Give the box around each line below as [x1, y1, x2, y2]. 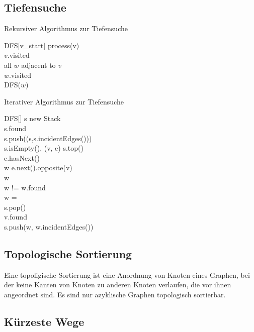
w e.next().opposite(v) [4, 162, 72, 173]
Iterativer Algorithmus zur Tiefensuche [4, 96, 124, 106]
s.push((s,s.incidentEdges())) [4, 133, 92, 143]
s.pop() [4, 201, 26, 212]
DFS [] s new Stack [4, 113, 61, 124]
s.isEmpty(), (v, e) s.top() [4, 143, 83, 153]
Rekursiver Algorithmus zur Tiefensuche [4, 23, 128, 34]
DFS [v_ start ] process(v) [4, 40, 79, 50]
